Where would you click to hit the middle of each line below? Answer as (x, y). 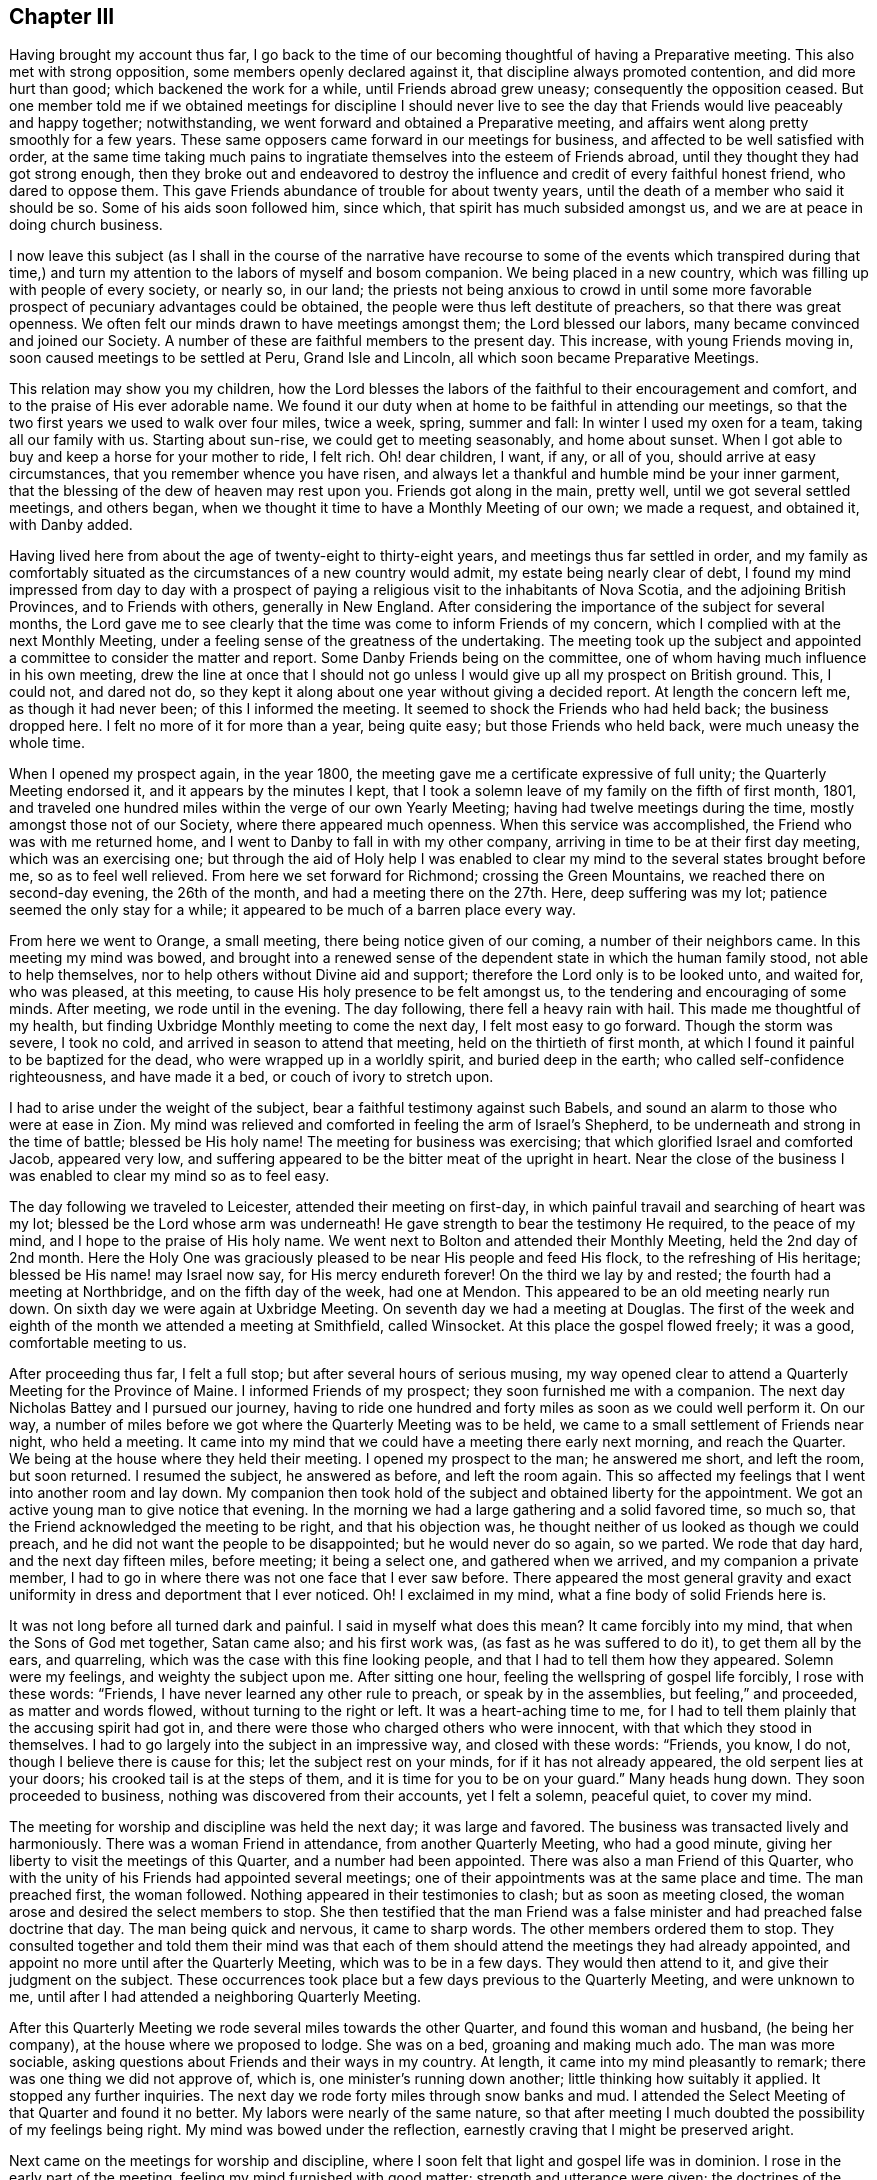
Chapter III (62, 16)
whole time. (47, 743)
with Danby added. (71, 525)
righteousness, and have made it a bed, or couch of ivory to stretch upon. (251, 1077)
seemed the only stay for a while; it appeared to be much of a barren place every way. (293, 910)
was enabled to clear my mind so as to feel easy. (169, 1176)
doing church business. (86, 225)
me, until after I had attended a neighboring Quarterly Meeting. (215, 1997)
